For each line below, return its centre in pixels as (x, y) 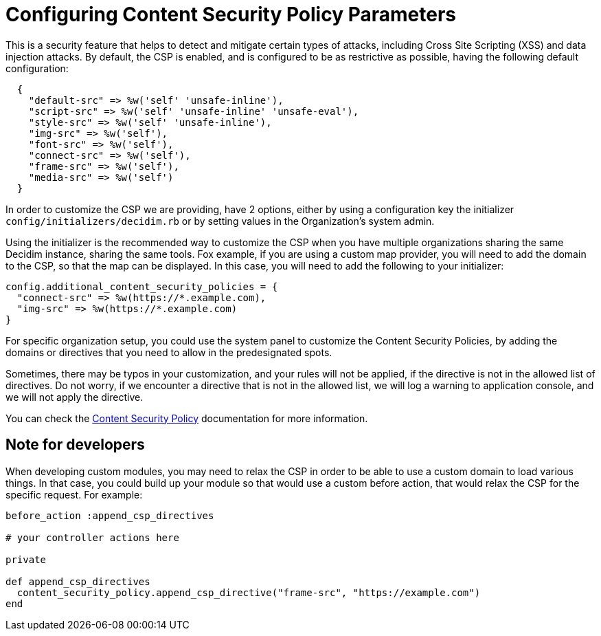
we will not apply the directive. (75, 397)
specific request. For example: (74, 494)
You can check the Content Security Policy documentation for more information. (187, 418)
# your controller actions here (92, 537)
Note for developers (75, 445)
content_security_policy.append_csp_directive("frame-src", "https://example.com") (249, 592)
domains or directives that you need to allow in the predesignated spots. (169, 352)
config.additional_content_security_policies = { (142, 286)
